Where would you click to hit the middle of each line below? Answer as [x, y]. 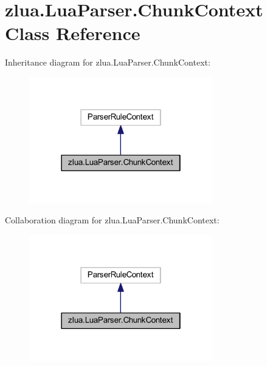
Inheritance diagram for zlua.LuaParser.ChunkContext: [108, 62]
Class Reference [73, 33]
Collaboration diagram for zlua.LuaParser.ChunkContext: [112, 220]
